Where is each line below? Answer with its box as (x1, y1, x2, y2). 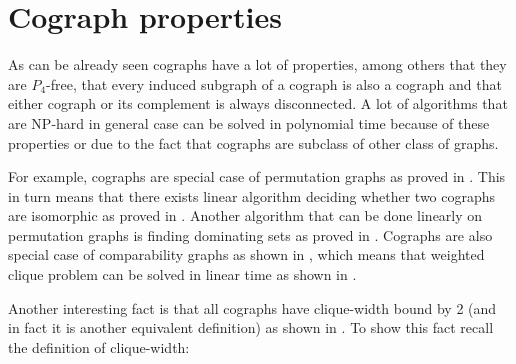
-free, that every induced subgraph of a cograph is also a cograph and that (46, 73, 502, 94)
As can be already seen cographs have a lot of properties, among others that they (8, 54, 507, 75)
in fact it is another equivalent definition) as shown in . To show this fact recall (8, 317, 494, 338)
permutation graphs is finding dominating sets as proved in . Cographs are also (8, 224, 493, 245)
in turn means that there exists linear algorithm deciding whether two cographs (8, 185, 496, 206)
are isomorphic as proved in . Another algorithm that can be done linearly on (8, 205, 483, 226)
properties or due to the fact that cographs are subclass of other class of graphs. (8, 132, 499, 153)
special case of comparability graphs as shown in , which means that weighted (8, 244, 485, 265)
